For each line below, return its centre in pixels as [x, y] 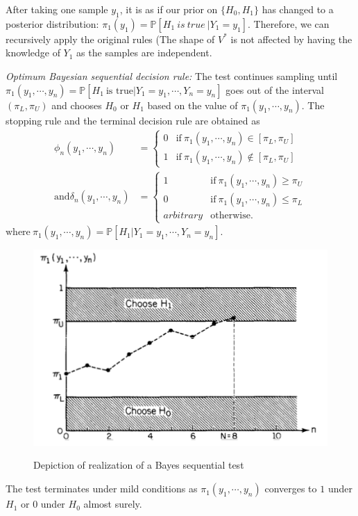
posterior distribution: [52, 23]
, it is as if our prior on [169, 9]
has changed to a [298, 9]
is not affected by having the [291, 39]
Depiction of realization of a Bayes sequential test [139, 465]
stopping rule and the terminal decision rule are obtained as [133, 120]
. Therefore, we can [289, 23]
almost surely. [113, 504]
